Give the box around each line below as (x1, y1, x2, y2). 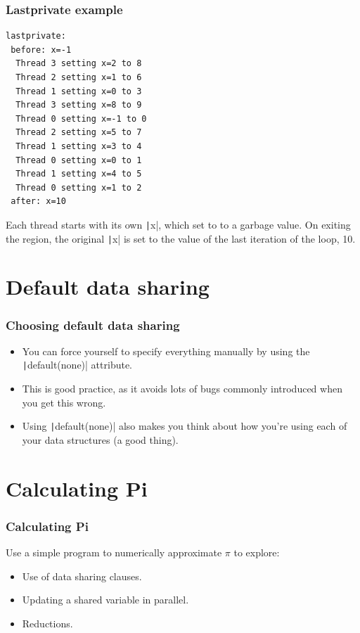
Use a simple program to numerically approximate (6, 545, 222, 560)
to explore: (233, 545, 280, 560)
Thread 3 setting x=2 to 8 (15, 58, 142, 69)
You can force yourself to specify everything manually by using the (22, 343, 310, 358)
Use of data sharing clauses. (22, 568, 142, 583)
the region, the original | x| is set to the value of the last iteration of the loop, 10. (6, 231, 356, 245)
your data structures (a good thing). (22, 432, 179, 447)
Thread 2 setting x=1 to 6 (15, 72, 142, 82)
